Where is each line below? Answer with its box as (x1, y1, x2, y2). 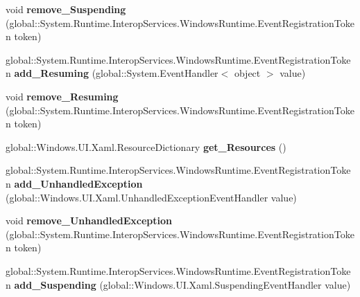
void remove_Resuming (6, 89, 119, 103)
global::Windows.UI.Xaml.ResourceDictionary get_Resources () (6, 139, 286, 154)
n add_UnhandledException (6, 176, 143, 190)
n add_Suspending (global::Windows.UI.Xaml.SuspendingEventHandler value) (6, 277, 351, 291)
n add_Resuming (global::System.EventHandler (6, 66, 218, 80)
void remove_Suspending (6, 2, 126, 16)
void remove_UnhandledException (6, 213, 173, 228)
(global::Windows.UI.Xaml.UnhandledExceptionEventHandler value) (6, 190, 297, 204)
